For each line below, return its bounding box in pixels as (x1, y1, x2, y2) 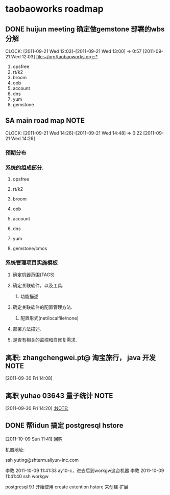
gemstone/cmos (12, 245, 47, 252)
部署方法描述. (12, 326, 41, 332)
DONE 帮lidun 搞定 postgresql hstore (5, 421, 124, 430)
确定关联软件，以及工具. (12, 282, 64, 289)
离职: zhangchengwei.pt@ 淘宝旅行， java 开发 (5, 353, 156, 362)
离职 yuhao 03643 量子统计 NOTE (5, 391, 113, 400)
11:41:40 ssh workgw (5, 473, 49, 479)
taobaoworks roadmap (5, 3, 104, 15)
